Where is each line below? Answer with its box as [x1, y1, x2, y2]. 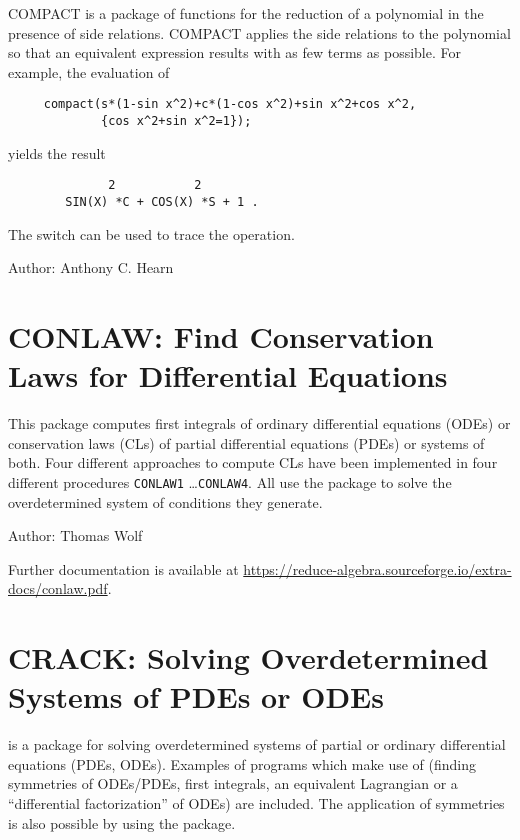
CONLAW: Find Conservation [8, 315, 434, 356]
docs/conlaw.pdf [8, 578, 108, 599]
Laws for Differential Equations [8, 355, 448, 396]
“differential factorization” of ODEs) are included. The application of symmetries [8, 793, 505, 813]
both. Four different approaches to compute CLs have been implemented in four [8, 452, 498, 473]
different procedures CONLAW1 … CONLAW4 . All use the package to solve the [8, 471, 452, 492]
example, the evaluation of [8, 61, 170, 82]
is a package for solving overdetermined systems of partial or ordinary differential [8, 734, 506, 755]
